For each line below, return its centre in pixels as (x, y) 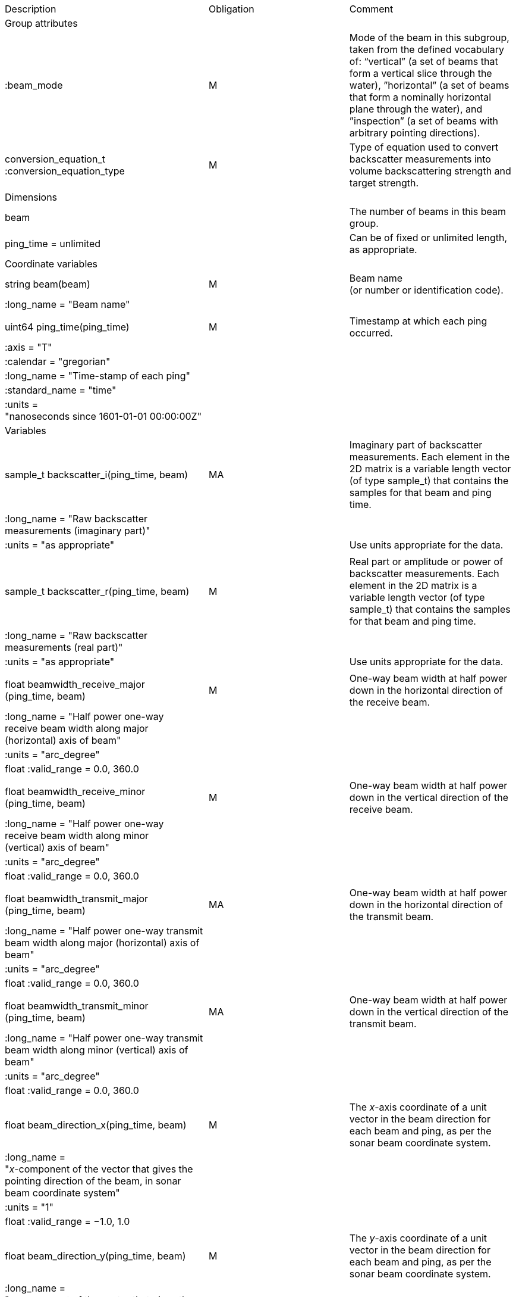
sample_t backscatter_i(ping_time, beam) (97, 475)
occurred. (371, 333)
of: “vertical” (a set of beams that (424, 61)
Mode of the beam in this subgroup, (429, 38)
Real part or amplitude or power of (426, 562)
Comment (371, 9)
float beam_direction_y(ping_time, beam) (95, 1256)
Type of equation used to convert (424, 147)
